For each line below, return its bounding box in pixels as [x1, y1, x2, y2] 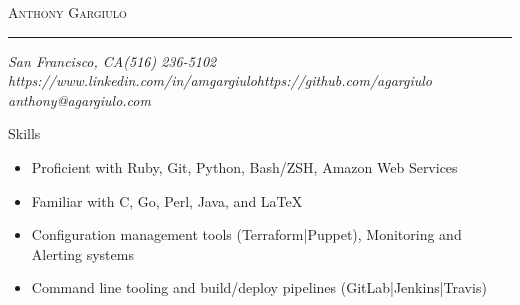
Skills [8, 123, 41, 144]
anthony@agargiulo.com [8, 89, 151, 110]
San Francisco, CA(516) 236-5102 [8, 50, 217, 71]
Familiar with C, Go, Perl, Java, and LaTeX [31, 190, 303, 211]
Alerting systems [31, 243, 134, 264]
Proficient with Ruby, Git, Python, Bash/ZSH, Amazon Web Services [31, 156, 458, 177]
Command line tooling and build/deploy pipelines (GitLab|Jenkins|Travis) [31, 277, 487, 298]
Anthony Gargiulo [8, 2, 127, 22]
